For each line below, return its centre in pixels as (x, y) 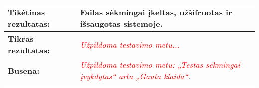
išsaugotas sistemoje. (121, 24)
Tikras (21, 39)
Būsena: (24, 70)
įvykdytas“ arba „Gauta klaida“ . (135, 76)
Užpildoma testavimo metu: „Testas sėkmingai (160, 64)
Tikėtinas (27, 12)
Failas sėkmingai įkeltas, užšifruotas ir (156, 12)
